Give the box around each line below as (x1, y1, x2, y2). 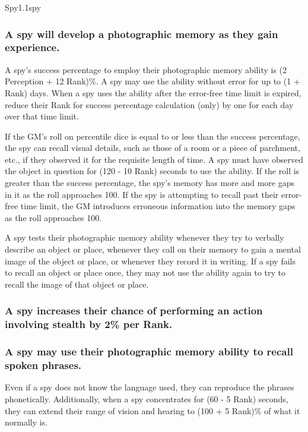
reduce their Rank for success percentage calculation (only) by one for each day (5, 98, 294, 111)
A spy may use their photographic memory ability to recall (5, 344, 293, 359)
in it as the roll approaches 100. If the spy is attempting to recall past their (5, 188, 279, 200)
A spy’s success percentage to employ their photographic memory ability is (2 (5, 63, 287, 75)
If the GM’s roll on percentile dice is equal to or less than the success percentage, (5, 130, 300, 142)
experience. (5, 40, 60, 55)
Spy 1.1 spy (5, 1, 41, 13)
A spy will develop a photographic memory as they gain (5, 26, 278, 41)
